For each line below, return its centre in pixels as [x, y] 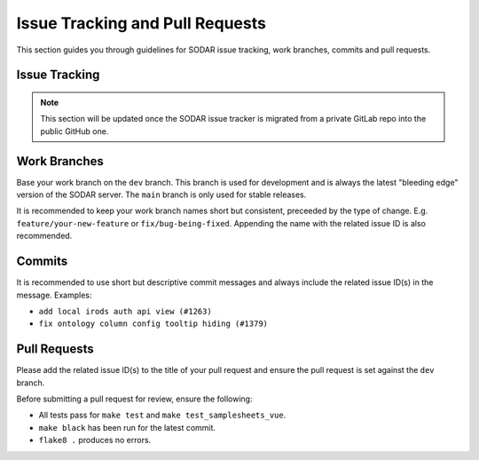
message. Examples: [54, 295]
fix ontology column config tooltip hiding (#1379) [153, 324]
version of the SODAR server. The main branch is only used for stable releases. [161, 194]
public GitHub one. [75, 131]
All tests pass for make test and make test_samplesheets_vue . [162, 415]
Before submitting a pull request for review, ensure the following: [134, 399]
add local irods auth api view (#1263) [125, 311]
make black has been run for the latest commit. [127, 427]
